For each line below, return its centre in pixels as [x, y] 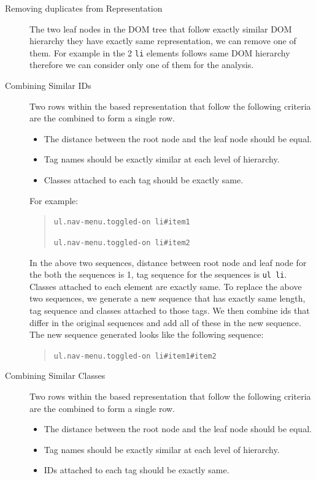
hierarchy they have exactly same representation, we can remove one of [163, 41]
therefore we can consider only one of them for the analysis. [142, 65]
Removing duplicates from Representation [84, 8]
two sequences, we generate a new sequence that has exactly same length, [168, 298]
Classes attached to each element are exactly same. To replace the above [166, 286]
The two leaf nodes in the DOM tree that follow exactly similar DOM [161, 29]
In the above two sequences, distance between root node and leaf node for [168, 262]
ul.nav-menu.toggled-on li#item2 [122, 242]
